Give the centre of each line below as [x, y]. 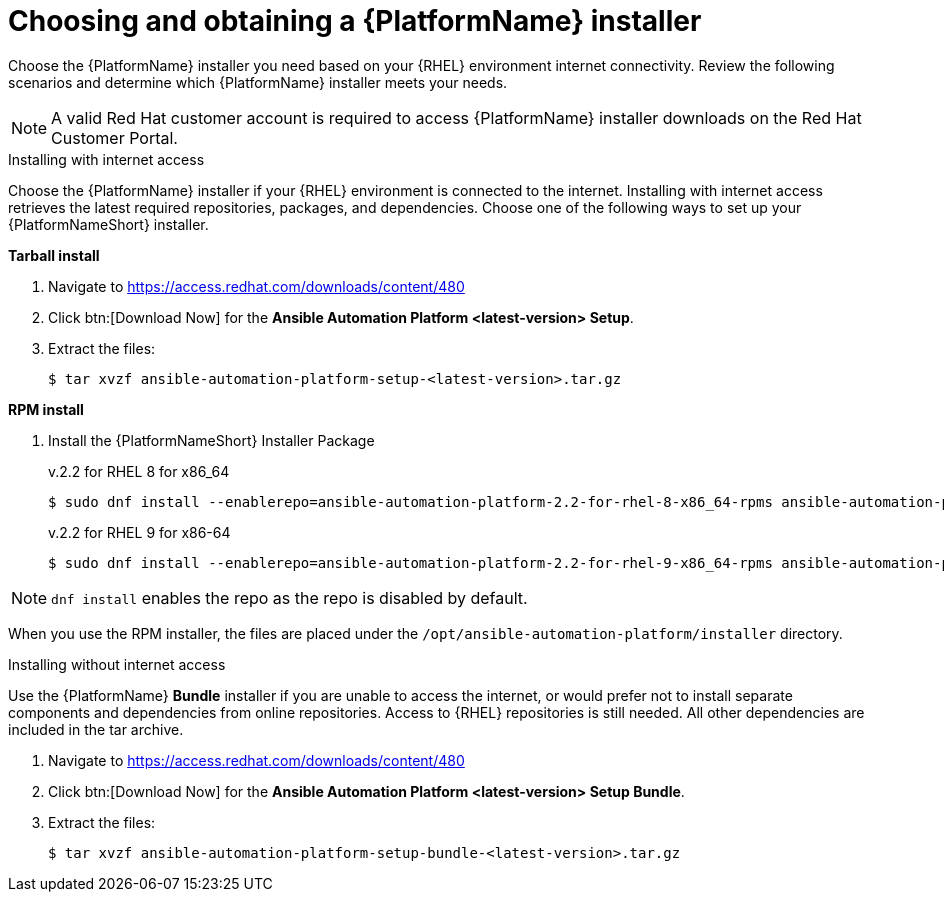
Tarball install [54, 255]
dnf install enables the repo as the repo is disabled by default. [289, 597]
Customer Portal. [114, 137]
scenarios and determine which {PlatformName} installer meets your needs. [258, 82]
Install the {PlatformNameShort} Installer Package [211, 440]
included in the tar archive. [96, 729]
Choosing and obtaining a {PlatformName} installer [355, 21]
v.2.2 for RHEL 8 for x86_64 [139, 471]
